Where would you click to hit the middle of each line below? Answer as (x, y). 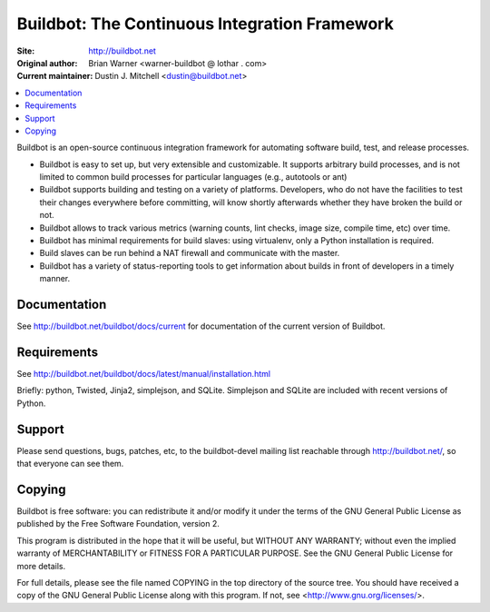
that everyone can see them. (70, 464)
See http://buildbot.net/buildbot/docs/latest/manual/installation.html (144, 374)
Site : (26, 51)
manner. (55, 279)
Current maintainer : (55, 76)
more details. (41, 566)
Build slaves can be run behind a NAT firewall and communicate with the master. (190, 253)
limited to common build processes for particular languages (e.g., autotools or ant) (193, 177)
